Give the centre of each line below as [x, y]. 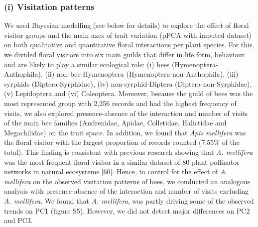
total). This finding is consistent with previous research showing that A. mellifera [129, 152]
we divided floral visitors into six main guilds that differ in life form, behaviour [125, 54]
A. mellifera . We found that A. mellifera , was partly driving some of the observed [129, 200]
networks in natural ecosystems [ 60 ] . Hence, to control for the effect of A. [116, 171]
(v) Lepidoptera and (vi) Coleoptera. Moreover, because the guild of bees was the [129, 93]
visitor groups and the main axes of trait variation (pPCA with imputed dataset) [128, 35]
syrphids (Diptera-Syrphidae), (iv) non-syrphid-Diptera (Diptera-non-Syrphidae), [128, 83]
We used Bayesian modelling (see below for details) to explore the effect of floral [127, 25]
